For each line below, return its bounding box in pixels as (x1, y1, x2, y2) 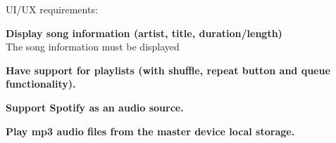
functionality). (6, 76, 76, 91)
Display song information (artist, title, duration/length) (6, 25, 282, 40)
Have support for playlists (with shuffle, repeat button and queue (6, 62, 330, 77)
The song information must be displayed (6, 39, 180, 54)
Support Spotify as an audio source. (6, 100, 184, 114)
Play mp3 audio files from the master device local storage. (6, 123, 295, 138)
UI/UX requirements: (6, 2, 98, 16)
